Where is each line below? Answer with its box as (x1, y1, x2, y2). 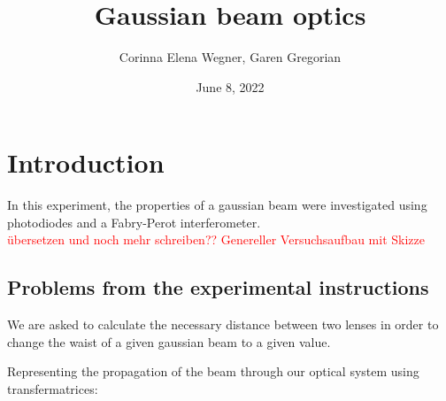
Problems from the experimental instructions (7, 274, 429, 301)
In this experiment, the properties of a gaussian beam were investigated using (7, 196, 427, 214)
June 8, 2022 (196, 77, 265, 96)
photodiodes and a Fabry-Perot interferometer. (7, 212, 261, 231)
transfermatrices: (7, 380, 98, 398)
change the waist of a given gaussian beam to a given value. (7, 332, 331, 351)
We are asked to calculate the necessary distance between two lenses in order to (7, 315, 439, 334)
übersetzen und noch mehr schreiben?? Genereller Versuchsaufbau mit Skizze (7, 230, 425, 249)
